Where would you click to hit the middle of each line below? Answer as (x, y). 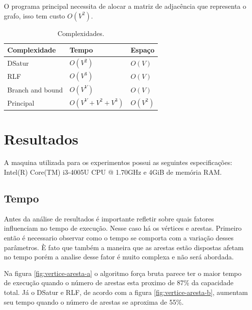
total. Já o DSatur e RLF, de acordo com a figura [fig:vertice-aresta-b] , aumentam (126, 292)
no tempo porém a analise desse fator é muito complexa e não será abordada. (119, 257)
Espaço (143, 50)
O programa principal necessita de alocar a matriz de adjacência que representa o (125, 6)
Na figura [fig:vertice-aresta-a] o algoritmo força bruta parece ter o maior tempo (123, 273)
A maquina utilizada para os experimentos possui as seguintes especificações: (118, 162)
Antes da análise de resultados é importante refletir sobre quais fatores (109, 218)
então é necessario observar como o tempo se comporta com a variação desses (119, 237)
